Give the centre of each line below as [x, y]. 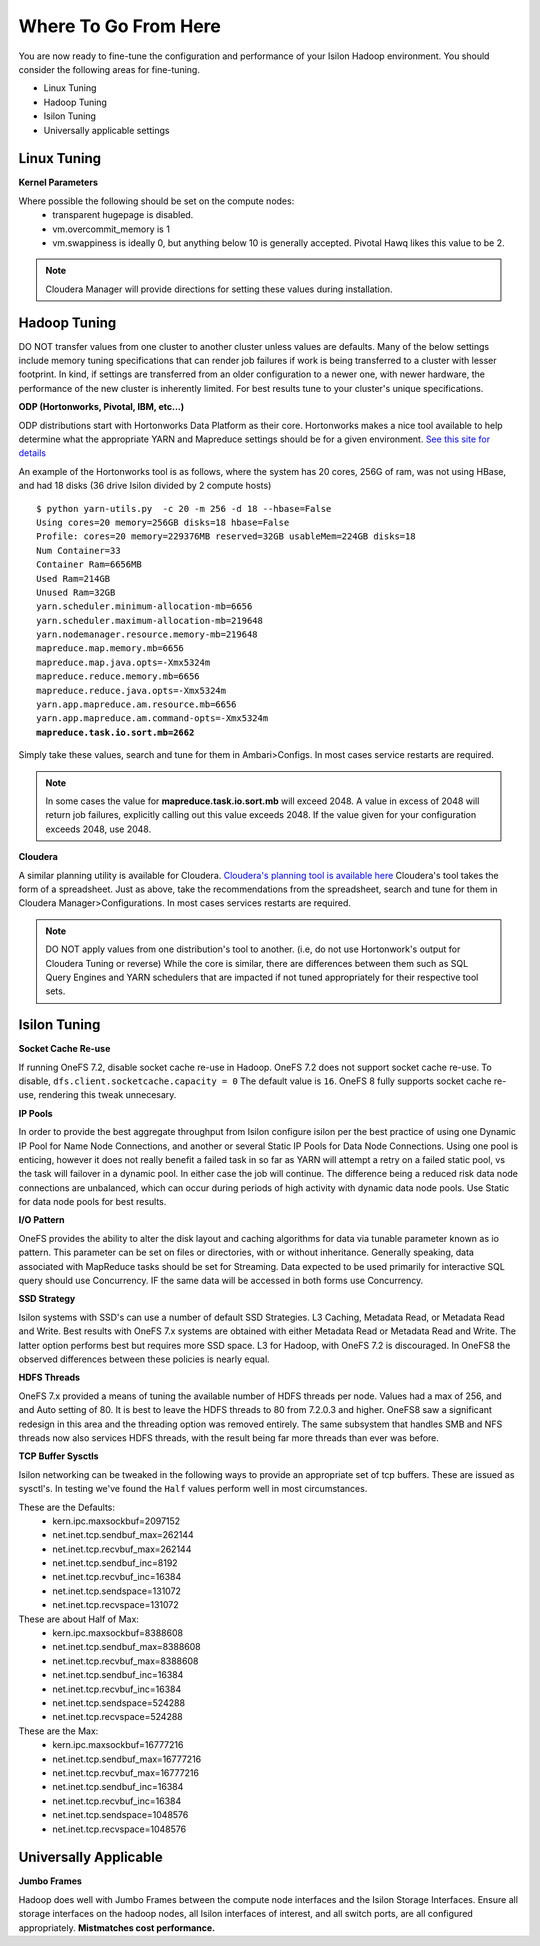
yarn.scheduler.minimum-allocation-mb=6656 [144, 606]
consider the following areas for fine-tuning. [109, 69]
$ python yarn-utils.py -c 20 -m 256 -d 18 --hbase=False [184, 508]
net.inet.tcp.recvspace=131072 [115, 1605]
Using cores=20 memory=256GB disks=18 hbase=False [163, 522]
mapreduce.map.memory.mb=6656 [110, 648]
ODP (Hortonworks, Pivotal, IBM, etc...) [101, 407]
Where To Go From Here [120, 26]
